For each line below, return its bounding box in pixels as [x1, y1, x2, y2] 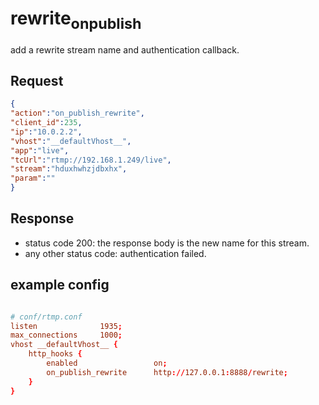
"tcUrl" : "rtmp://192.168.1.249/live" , [10, 155, 172, 165]
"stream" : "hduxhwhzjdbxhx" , [10, 164, 128, 174]
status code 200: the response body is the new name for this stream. [24, 237, 310, 249]
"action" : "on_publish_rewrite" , [10, 108, 145, 119]
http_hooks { [28, 349, 83, 359]
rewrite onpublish [10, 7, 142, 33]
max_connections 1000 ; [10, 330, 123, 341]
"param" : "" [10, 173, 56, 184]
